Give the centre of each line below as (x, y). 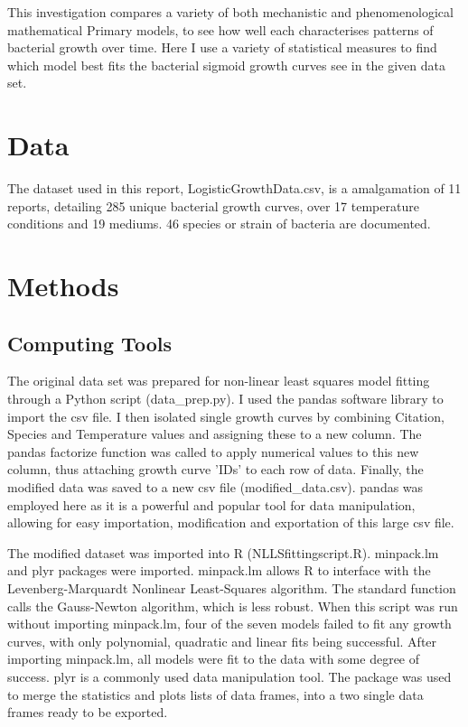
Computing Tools (89, 343)
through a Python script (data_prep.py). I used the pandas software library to (225, 399)
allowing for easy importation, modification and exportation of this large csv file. (231, 522)
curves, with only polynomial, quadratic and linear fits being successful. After (222, 641)
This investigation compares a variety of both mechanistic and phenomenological (230, 12)
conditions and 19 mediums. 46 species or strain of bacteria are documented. (219, 224)
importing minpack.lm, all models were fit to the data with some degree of (214, 659)
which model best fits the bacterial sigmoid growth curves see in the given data (227, 65)
